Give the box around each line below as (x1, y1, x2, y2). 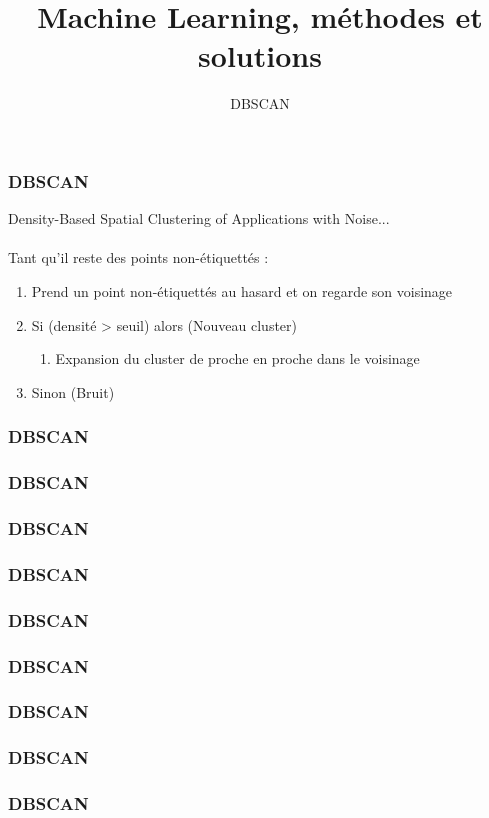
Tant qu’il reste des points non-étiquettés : (8, 247, 269, 268)
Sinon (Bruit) (31, 381, 115, 402)
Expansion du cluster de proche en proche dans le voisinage (55, 348, 420, 369)
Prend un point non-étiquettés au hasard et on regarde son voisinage (31, 280, 453, 301)
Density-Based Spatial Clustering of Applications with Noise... (8, 208, 390, 229)
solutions (198, 35, 322, 76)
